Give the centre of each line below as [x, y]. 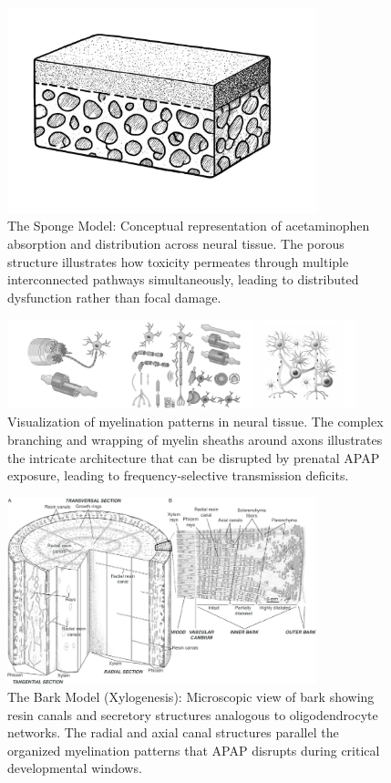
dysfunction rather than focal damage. [114, 297]
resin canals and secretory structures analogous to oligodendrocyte [193, 714]
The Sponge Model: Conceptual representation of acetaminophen [189, 226]
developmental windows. [75, 768]
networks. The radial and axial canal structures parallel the [173, 732]
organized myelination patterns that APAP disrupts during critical [194, 750]
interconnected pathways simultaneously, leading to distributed [183, 279]
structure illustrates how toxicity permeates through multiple [178, 261]
